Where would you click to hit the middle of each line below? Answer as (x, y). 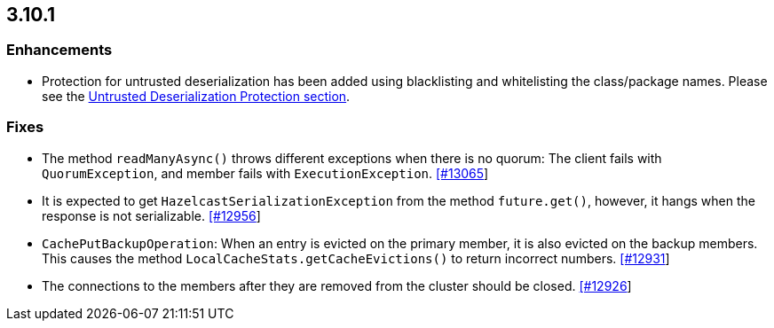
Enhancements (59, 50)
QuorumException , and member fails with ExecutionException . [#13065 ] (265, 173)
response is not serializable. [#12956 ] (151, 215)
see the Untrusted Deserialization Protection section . (196, 96)
